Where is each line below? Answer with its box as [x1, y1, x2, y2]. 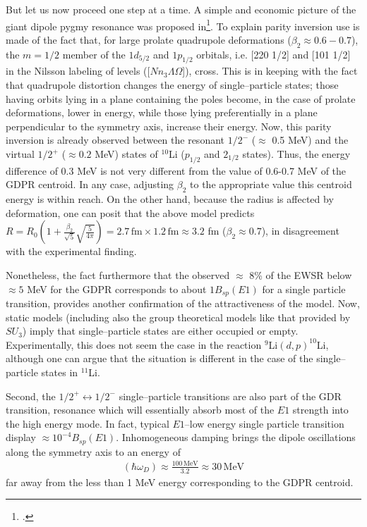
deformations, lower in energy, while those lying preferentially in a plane [6, 105, 318, 120]
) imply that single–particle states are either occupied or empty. [22, 323, 299, 338]
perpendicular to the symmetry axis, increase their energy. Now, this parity [6, 118, 332, 133]
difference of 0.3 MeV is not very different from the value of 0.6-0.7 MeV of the [6, 163, 347, 178]
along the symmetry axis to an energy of [6, 444, 181, 459]
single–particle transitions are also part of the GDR [119, 388, 342, 403]
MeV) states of [95, 147, 158, 161]
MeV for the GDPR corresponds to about [27, 281, 207, 296]
